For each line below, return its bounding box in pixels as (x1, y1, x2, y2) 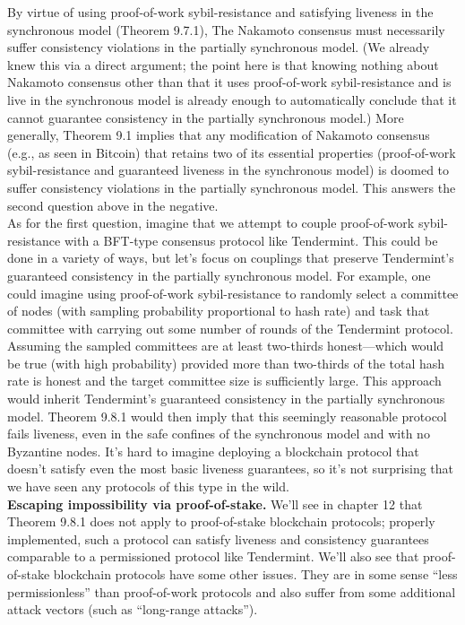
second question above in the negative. (7, 195, 219, 214)
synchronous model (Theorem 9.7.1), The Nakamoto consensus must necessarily (7, 20, 445, 39)
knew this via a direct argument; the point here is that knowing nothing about (7, 55, 439, 74)
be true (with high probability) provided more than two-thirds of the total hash (7, 353, 445, 372)
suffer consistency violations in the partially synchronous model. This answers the (7, 178, 456, 196)
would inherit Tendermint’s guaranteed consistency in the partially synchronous (7, 389, 445, 408)
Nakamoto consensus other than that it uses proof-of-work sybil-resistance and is (7, 73, 452, 91)
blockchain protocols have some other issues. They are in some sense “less (53, 565, 458, 583)
